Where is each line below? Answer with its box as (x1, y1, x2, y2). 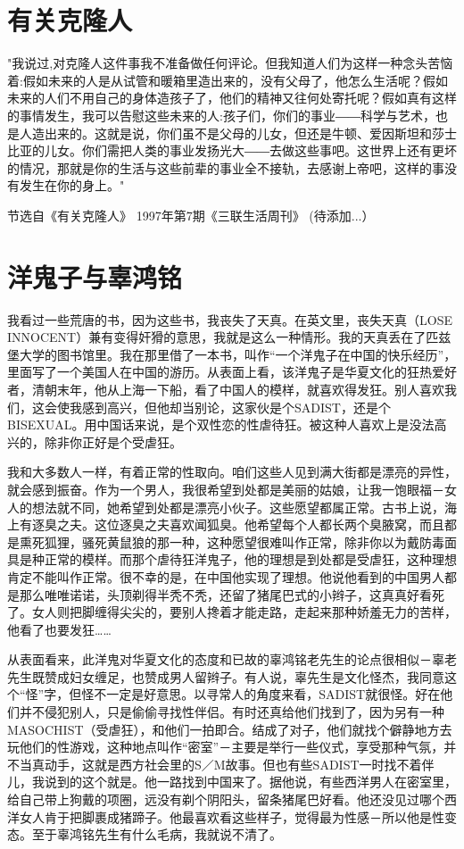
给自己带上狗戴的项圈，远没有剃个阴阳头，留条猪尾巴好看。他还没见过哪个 (7, 790, 444, 809)
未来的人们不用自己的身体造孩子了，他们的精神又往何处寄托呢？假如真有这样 (7, 88, 457, 107)
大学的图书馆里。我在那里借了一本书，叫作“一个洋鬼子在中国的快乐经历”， (19, 345, 457, 363)
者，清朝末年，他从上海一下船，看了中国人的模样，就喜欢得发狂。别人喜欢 (7, 379, 444, 398)
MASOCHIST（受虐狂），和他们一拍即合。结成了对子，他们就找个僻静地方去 (7, 720, 452, 738)
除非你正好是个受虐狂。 (44, 432, 182, 451)
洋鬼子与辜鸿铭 (7, 258, 183, 295)
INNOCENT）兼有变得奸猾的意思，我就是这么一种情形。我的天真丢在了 (7, 328, 427, 346)
